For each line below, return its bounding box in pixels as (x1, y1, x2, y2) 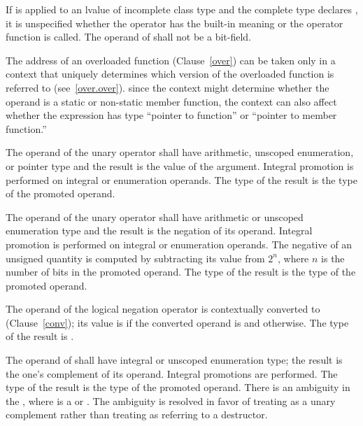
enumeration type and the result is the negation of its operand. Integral (6, 223, 313, 238)
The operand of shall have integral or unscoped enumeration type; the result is (6, 353, 343, 367)
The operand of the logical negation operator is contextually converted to (6, 301, 320, 316)
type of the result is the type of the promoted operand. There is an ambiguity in (6, 380, 350, 395)
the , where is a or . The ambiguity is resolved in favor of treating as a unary (6, 393, 336, 408)
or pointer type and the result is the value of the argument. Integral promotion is (6, 158, 354, 173)
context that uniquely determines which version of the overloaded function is (6, 66, 334, 81)
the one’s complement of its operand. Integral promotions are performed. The (6, 366, 338, 381)
